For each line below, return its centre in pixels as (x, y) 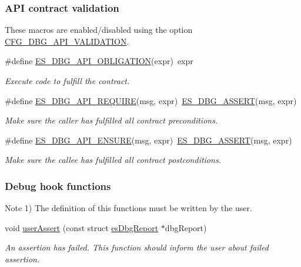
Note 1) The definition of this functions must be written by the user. (128, 208)
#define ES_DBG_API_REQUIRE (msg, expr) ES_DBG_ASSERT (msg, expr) (151, 100)
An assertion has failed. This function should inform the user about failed (137, 247)
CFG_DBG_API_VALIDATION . (67, 41)
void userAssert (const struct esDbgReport (82, 227)
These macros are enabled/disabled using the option (99, 30)
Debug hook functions (58, 186)
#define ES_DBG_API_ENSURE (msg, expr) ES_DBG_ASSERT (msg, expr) (148, 140)
